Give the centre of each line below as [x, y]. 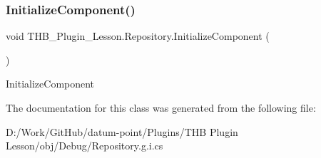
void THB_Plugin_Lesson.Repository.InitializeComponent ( [138, 36]
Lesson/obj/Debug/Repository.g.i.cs [85, 146]
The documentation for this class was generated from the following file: [161, 107]
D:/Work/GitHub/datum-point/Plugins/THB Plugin [122, 131]
